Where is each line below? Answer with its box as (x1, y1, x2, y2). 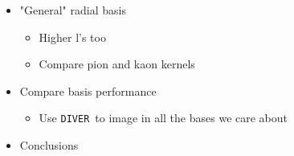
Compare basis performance (19, 82, 157, 99)
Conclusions (19, 137, 79, 154)
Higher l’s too (39, 28, 106, 45)
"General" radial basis (19, 2, 126, 18)
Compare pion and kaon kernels (39, 55, 195, 72)
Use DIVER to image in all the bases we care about (39, 109, 288, 126)
